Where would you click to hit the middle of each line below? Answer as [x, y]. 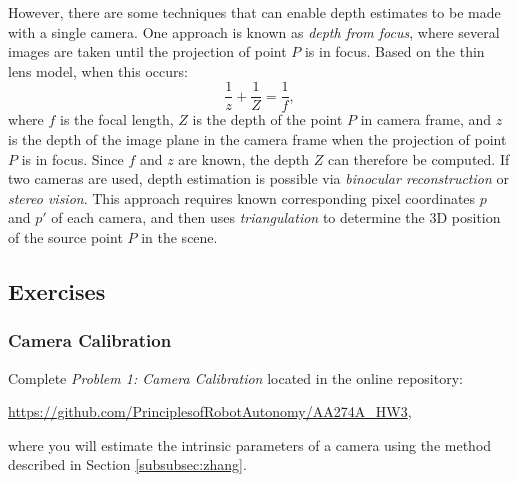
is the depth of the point [267, 119]
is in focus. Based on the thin [394, 51]
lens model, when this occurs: [98, 70]
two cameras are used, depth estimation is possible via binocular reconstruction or [258, 178]
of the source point [65, 237]
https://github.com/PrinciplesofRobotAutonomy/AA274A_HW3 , [210, 411]
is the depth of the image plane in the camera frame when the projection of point [257, 139]
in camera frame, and [426, 119]
